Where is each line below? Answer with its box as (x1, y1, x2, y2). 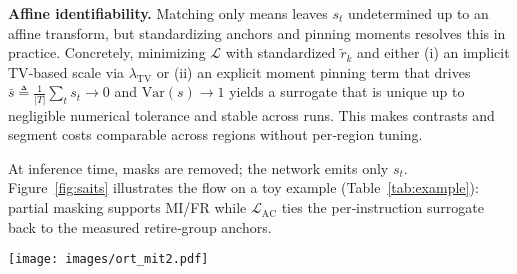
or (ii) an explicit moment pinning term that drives (156, 61, 471, 82)
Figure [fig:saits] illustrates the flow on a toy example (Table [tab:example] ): (8, 177, 479, 198)
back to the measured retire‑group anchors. (8, 216, 272, 237)
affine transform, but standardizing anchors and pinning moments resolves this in (8, 22, 506, 43)
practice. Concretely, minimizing (8, 42, 206, 63)
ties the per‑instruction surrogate (281, 197, 484, 218)
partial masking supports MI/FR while (8, 197, 247, 218)
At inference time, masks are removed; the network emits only (8, 157, 389, 178)
